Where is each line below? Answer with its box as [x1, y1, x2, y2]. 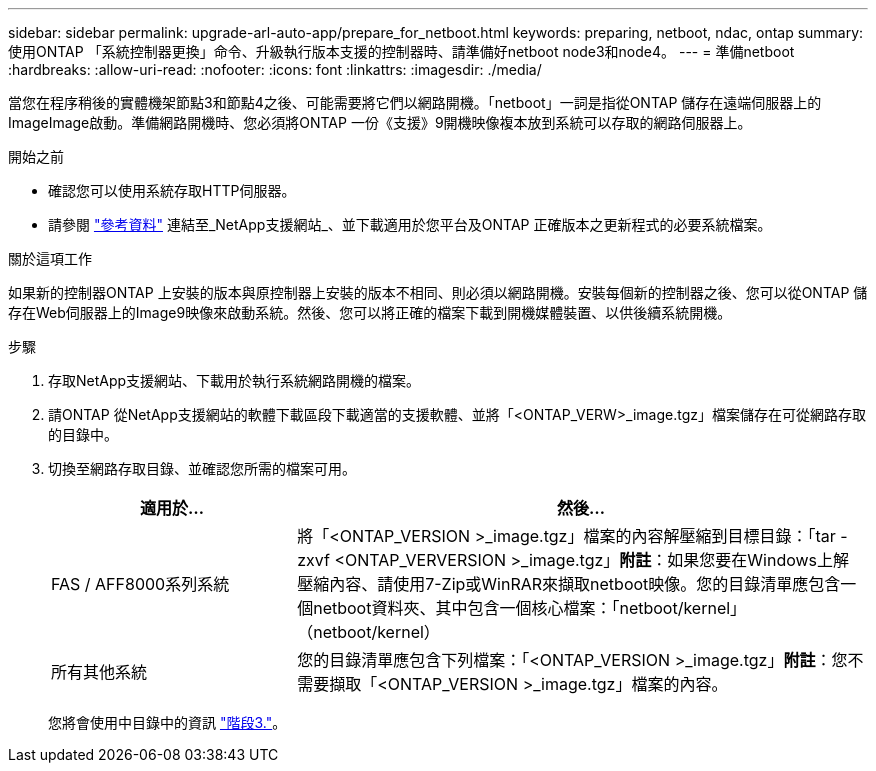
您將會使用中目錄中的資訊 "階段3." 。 [48, 714, 287, 731]
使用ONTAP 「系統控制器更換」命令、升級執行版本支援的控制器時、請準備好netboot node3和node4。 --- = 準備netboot [8, 43, 795, 60]
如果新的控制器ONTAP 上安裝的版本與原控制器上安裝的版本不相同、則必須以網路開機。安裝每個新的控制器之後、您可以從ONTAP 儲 [8, 284, 868, 301]
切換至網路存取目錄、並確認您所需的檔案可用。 [48, 460, 356, 477]
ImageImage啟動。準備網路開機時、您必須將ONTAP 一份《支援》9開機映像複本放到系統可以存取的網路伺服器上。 [8, 114, 752, 131]
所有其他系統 [51, 662, 148, 682]
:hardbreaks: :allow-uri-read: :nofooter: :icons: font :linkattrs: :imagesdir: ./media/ [8, 61, 542, 78]
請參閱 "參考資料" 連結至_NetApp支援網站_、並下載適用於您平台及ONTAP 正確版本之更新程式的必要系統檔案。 [48, 216, 772, 233]
